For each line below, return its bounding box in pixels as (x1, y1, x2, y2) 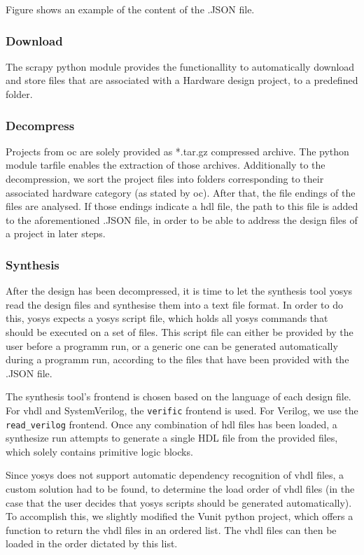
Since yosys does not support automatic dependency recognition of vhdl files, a (6, 468, 344, 482)
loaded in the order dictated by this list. (6, 536, 178, 551)
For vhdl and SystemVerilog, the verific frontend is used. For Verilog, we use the (6, 402, 358, 417)
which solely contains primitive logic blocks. (6, 444, 193, 458)
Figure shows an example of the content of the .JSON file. (6, 2, 255, 16)
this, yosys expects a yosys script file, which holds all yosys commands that (6, 311, 328, 325)
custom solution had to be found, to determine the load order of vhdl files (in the (6, 482, 355, 496)
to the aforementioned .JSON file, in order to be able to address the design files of (6, 212, 358, 227)
